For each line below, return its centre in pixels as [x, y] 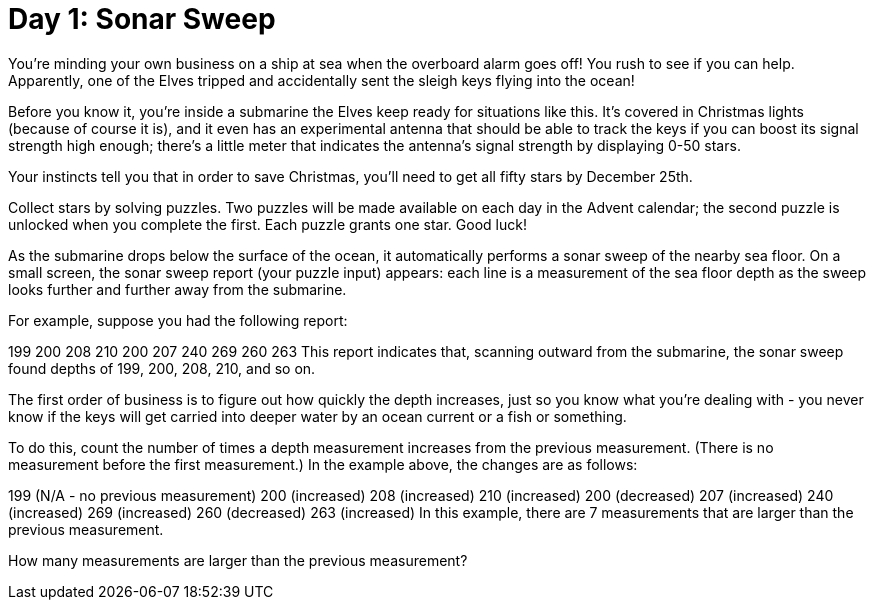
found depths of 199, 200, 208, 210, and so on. [162, 368]
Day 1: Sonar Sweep [142, 19]
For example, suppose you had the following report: [178, 320]
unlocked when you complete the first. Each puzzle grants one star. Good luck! [267, 224]
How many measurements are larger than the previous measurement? [238, 560]
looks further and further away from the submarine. [177, 289]
